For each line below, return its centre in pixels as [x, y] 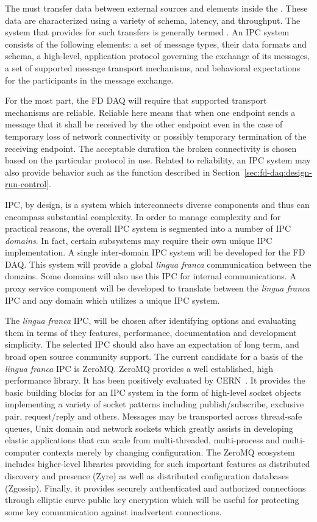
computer [23, 452]
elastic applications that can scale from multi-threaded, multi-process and [142, 440]
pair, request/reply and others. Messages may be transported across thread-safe [154, 416]
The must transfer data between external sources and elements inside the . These [156, 8]
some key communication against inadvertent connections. [113, 511]
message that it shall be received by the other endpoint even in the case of [144, 124]
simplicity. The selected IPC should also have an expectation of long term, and [152, 344]
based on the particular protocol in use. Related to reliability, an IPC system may [158, 160]
